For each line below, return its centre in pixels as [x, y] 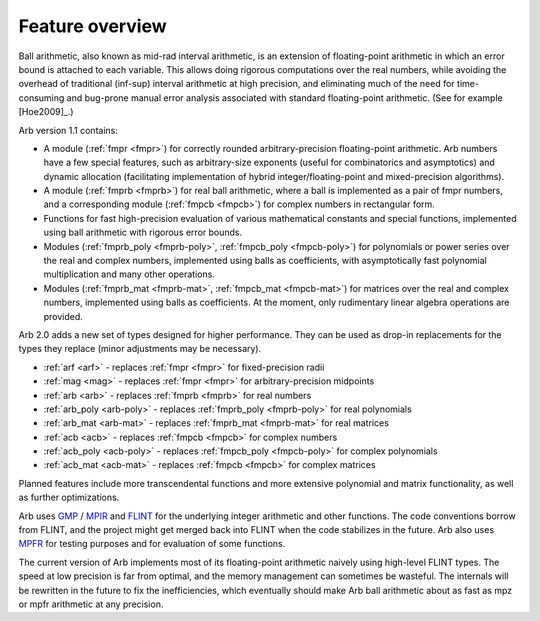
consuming [41, 97]
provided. [63, 316]
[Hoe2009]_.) [46, 112]
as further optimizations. [69, 497]
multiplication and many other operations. [129, 274]
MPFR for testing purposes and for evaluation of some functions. [152, 544]
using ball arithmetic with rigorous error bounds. [143, 232]
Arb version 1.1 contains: [68, 130]
